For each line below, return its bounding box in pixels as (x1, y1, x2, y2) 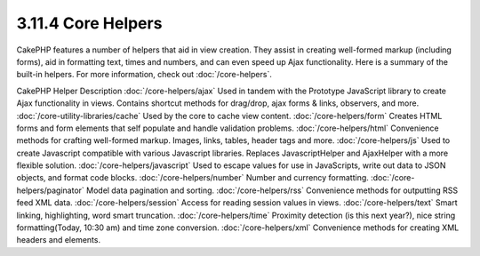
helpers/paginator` (16, 185, 84, 196)
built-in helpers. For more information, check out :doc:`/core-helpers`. (16, 69, 273, 80)
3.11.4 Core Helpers (16, 13, 163, 33)
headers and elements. (16, 235, 101, 245)
